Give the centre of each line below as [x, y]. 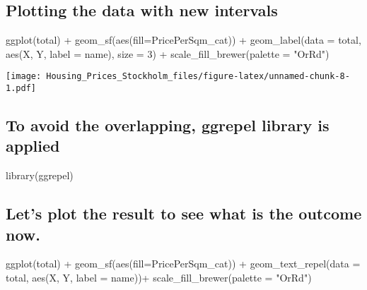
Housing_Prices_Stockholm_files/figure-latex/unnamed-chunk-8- [198, 77]
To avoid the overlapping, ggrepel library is [168, 125]
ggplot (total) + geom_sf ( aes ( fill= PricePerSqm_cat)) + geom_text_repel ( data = [183, 264]
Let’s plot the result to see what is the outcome [184, 213]
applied [33, 146]
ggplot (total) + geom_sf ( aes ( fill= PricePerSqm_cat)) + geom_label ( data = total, [183, 40]
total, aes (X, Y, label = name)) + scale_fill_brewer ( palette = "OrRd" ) [159, 278]
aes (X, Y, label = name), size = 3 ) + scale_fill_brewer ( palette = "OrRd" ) [168, 53]
